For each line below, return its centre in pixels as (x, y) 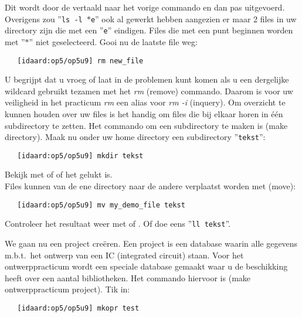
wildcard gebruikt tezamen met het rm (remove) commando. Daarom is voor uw (149, 91)
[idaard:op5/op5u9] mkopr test (78, 308)
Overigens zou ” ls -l (44, 18)
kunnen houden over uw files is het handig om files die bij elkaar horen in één (144, 113)
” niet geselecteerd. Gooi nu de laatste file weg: (113, 41)
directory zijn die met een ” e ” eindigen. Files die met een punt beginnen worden (149, 30)
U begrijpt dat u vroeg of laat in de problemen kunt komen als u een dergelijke (147, 79)
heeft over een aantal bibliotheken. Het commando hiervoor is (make (128, 277)
